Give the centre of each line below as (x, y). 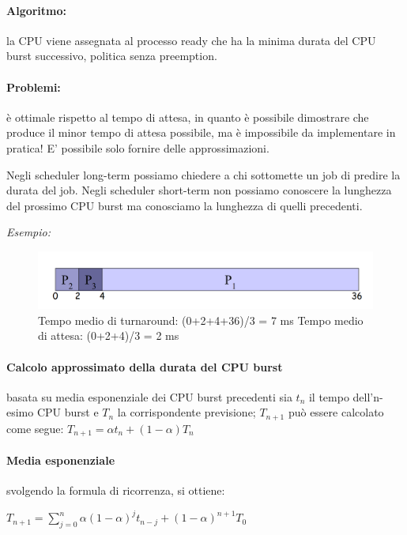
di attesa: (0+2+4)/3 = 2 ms (109, 335)
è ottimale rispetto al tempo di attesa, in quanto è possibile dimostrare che (188, 117)
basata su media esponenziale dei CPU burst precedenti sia (149, 396)
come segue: (35, 428)
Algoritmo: (37, 10)
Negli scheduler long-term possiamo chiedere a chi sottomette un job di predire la (203, 174)
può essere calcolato (336, 412)
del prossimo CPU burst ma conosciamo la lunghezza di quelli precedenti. (185, 205)
